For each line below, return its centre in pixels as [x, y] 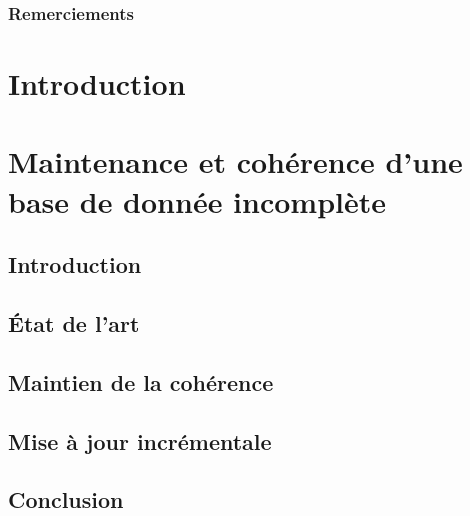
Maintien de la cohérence [141, 381]
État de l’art [74, 322]
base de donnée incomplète [197, 200]
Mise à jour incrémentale [140, 440]
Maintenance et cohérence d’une [235, 161]
